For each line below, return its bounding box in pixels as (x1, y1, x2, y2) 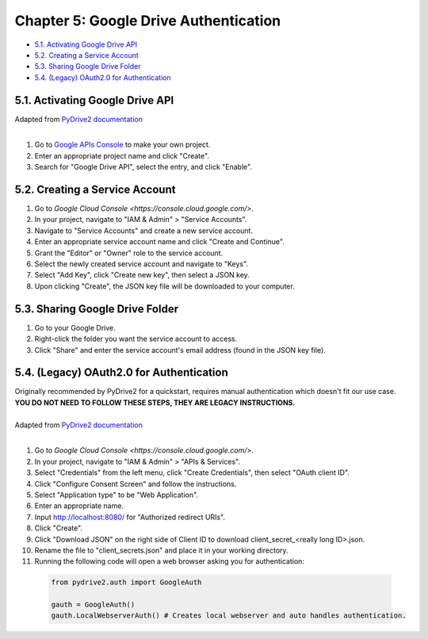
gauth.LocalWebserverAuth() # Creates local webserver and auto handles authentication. (51, 611, 407, 620)
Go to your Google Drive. (34, 323, 117, 332)
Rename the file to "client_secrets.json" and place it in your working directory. (34, 545, 289, 555)
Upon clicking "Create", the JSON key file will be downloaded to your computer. (34, 281, 295, 291)
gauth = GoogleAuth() (51, 600, 136, 610)
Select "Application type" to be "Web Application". (34, 490, 198, 499)
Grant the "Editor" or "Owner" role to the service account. (34, 248, 224, 258)
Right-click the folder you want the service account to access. (34, 334, 238, 344)
